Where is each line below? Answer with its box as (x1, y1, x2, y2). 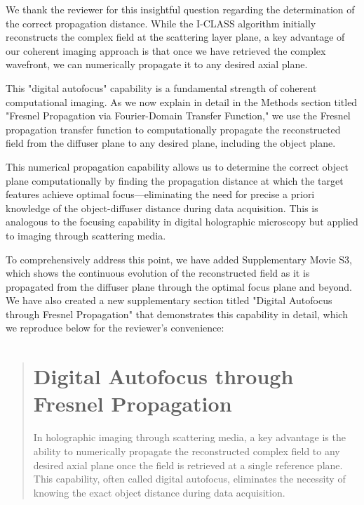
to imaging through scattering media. (6, 228, 166, 242)
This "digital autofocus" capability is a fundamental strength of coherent (6, 80, 317, 95)
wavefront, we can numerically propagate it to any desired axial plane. (6, 57, 308, 72)
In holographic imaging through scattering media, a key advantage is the (33, 430, 346, 445)
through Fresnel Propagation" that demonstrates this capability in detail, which (6, 306, 348, 321)
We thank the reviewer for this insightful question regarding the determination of (6, 2, 355, 16)
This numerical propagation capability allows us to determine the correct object (6, 159, 349, 173)
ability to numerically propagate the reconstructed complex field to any (33, 443, 340, 458)
